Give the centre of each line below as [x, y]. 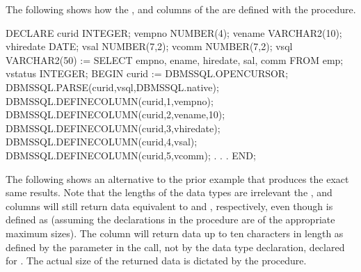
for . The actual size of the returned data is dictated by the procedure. [156, 261]
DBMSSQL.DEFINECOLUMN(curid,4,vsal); [102, 142]
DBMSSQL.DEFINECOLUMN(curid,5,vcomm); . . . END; [131, 155]
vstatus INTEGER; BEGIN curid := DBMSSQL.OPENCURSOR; [147, 73]
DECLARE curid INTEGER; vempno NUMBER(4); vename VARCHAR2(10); [174, 32]
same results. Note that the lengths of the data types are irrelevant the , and [169, 192]
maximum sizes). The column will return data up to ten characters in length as [175, 233]
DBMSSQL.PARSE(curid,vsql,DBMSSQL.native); [112, 87]
